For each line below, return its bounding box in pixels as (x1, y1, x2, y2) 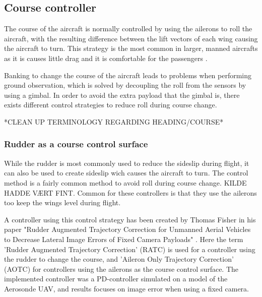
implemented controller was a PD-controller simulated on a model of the (4, 273, 228, 284)
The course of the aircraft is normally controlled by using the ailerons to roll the (4, 23, 252, 34)
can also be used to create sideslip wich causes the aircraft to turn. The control (4, 167, 248, 178)
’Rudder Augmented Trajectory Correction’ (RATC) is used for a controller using (4, 244, 255, 254)
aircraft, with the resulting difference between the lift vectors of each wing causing (4, 33, 258, 43)
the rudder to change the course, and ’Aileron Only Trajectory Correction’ (4, 254, 234, 264)
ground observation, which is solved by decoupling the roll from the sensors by (4, 80, 246, 90)
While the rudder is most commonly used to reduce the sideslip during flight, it (4, 157, 249, 168)
